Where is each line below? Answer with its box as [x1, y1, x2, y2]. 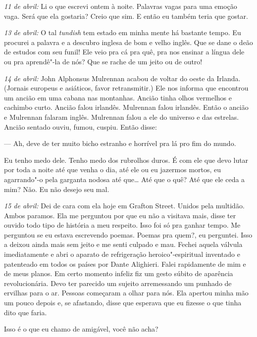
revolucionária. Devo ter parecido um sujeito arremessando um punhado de [4, 278, 232, 288]
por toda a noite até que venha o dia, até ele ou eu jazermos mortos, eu [4, 164, 221, 175]
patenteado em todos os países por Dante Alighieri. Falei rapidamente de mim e [4, 258, 246, 269]
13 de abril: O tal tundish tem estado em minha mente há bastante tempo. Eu [4, 27, 241, 38]
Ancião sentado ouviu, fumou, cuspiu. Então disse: [4, 121, 157, 132]
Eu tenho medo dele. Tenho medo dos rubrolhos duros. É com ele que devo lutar [4, 154, 249, 165]
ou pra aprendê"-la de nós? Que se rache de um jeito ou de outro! [4, 56, 203, 66]
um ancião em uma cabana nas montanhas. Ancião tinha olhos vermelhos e [4, 92, 232, 102]
